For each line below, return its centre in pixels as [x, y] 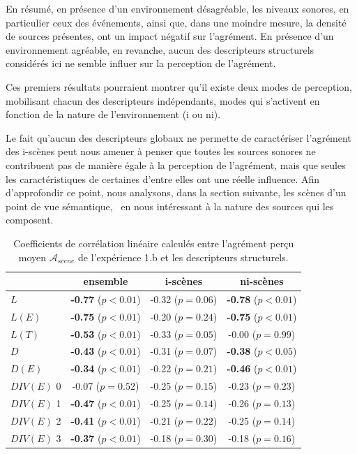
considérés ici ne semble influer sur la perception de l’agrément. [141, 63]
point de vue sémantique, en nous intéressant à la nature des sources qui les [170, 206]
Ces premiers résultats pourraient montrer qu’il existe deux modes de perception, [179, 86]
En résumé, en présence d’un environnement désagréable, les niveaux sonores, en [177, 8]
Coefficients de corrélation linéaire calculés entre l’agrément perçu [154, 243]
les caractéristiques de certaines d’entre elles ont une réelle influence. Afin [163, 178]
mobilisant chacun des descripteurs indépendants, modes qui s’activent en [163, 100]
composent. [30, 220]
